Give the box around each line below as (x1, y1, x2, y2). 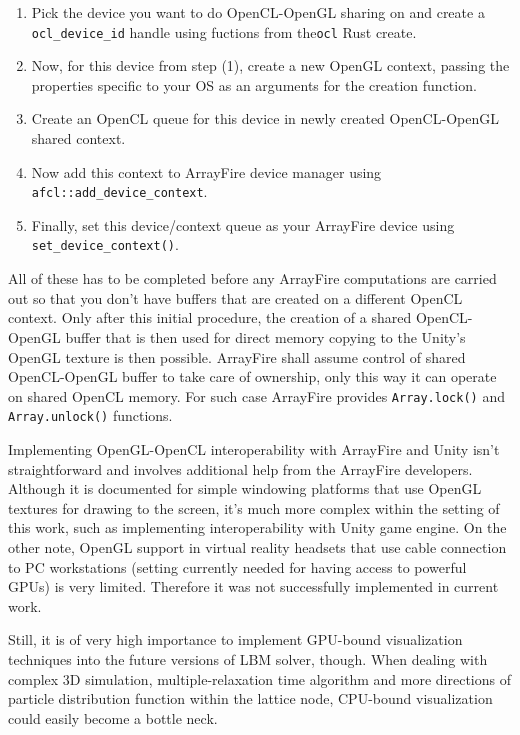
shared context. (31, 128, 126, 149)
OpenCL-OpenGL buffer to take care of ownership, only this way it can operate (8, 366, 497, 387)
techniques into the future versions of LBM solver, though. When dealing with (8, 648, 488, 669)
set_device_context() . (31, 234, 179, 255)
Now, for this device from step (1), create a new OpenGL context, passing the (31, 55, 510, 76)
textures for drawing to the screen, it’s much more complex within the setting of (8, 497, 500, 518)
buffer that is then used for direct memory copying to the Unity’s (65, 326, 466, 347)
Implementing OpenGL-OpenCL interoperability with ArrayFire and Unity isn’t (8, 439, 500, 459)
